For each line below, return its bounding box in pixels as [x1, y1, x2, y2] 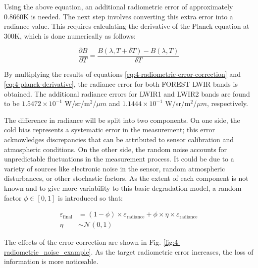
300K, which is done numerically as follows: [4, 30, 136, 41]
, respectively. [206, 98, 248, 108]
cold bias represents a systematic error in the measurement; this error [4, 124, 215, 135]
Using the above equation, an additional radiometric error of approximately [4, 1, 233, 11]
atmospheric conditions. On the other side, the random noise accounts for [4, 144, 227, 154]
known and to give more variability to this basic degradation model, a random [4, 182, 242, 193]
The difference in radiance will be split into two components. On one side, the [4, 114, 240, 125]
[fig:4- [163, 237, 180, 247]
